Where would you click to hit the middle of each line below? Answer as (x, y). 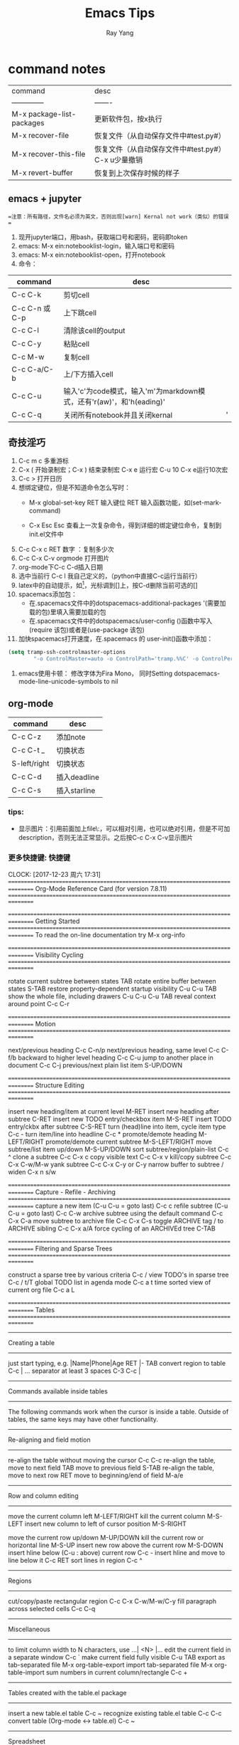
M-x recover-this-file (49, 154)
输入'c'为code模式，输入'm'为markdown (131, 391)
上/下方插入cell (88, 374)
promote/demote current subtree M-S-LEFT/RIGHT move (129, 1142)
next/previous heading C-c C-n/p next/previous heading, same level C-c (114, 1050)
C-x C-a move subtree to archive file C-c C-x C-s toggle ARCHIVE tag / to (116, 1221)
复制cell (77, 357)
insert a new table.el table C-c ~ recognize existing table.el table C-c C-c (115, 1714)
